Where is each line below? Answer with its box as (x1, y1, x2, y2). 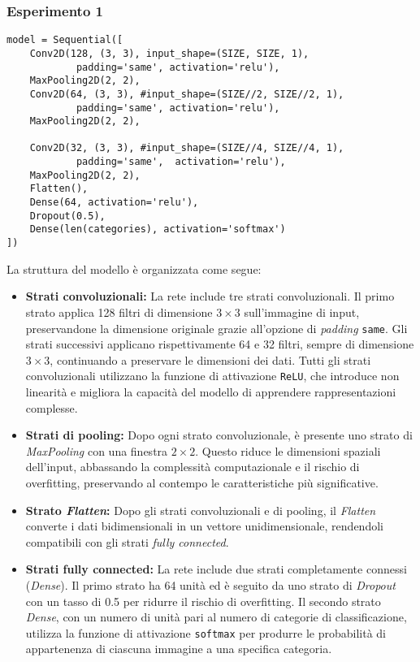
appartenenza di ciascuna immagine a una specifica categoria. (25, 640, 332, 657)
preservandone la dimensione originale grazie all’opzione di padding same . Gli (25, 319, 408, 336)
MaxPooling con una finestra (25, 442, 168, 459)
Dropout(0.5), (29, 210, 106, 222)
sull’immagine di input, (244, 303, 360, 320)
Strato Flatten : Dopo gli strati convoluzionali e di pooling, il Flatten (25, 501, 376, 518)
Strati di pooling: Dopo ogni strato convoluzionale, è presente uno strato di (25, 426, 413, 443)
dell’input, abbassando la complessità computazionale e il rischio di (25, 458, 360, 475)
